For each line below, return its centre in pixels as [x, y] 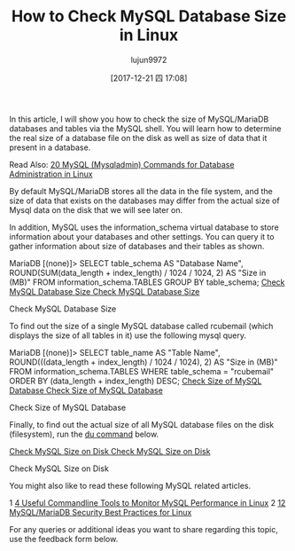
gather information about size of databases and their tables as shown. [137, 246]
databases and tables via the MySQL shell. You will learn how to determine [145, 128]
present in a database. [50, 147]
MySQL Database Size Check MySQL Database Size [105, 291]
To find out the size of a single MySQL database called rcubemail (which [141, 326]
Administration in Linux [51, 174]
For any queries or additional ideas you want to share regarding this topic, [144, 529]
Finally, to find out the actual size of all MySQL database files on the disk [142, 424]
